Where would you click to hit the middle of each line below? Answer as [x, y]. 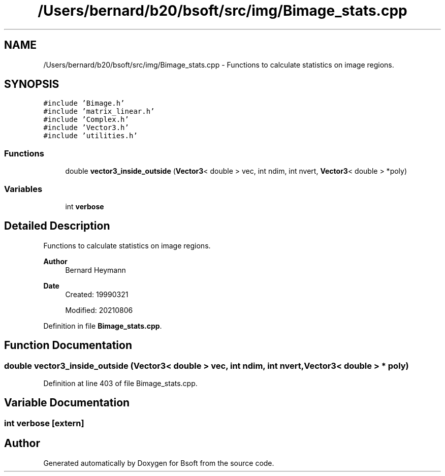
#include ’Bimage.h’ [84, 103]
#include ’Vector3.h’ [86, 128]
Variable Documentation [67, 403]
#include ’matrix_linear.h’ [99, 112]
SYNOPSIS [32, 84]
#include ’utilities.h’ [90, 136]
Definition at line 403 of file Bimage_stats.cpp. [120, 383]
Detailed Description [57, 226]
